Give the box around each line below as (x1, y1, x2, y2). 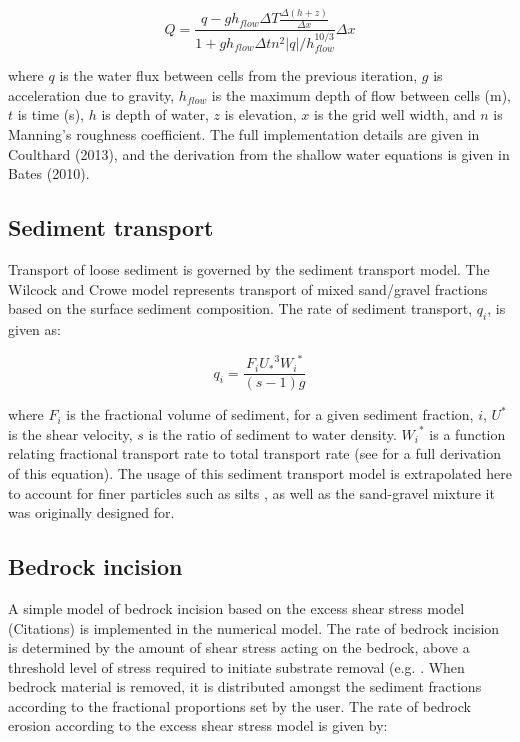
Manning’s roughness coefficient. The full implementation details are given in (8, 124, 480, 145)
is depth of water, (101, 104, 209, 125)
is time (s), (17, 104, 84, 125)
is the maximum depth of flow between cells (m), (211, 84, 512, 105)
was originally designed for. (8, 502, 175, 523)
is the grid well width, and (314, 104, 476, 125)
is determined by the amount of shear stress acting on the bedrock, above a (8, 637, 470, 658)
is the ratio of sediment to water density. (148, 423, 397, 444)
